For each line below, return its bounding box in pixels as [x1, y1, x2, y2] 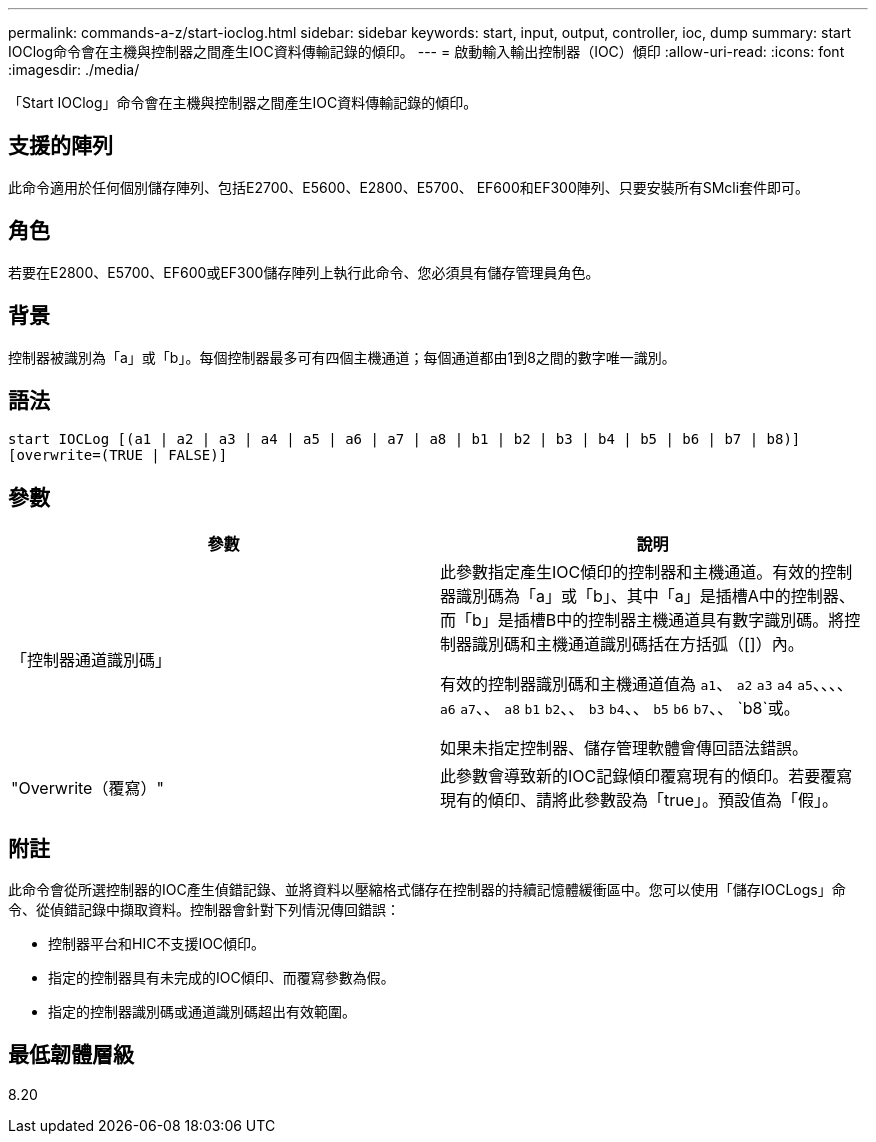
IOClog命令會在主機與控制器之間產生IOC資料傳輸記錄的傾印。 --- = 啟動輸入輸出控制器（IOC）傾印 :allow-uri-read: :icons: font [8, 43, 845, 60]
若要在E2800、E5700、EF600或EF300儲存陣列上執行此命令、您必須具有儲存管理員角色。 [8, 263, 600, 281]
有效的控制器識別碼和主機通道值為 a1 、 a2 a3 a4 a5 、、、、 [440, 674, 853, 695]
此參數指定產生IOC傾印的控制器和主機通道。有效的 [440, 562, 821, 583]
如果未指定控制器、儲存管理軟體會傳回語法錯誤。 [440, 738, 809, 759]
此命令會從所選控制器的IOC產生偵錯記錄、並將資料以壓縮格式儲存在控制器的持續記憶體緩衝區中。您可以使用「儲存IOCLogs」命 [8, 881, 846, 899]
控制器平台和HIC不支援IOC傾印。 [48, 935, 266, 953]
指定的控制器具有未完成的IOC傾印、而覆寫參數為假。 [48, 969, 395, 987]
